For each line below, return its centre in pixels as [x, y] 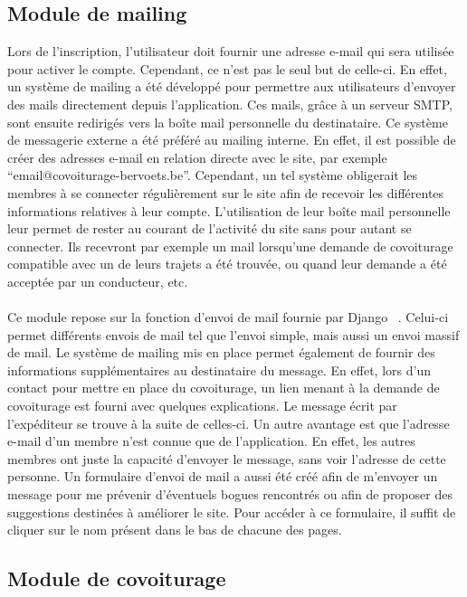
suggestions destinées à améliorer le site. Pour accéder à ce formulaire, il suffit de [232, 512]
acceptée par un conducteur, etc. [98, 281]
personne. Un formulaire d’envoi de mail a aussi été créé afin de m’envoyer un [223, 476]
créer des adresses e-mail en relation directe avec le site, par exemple [197, 157]
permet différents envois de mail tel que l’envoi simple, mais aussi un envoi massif [233, 334]
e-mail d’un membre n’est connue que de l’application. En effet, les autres [211, 441]
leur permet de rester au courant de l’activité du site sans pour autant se [210, 228]
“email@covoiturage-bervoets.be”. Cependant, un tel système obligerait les [213, 175]
